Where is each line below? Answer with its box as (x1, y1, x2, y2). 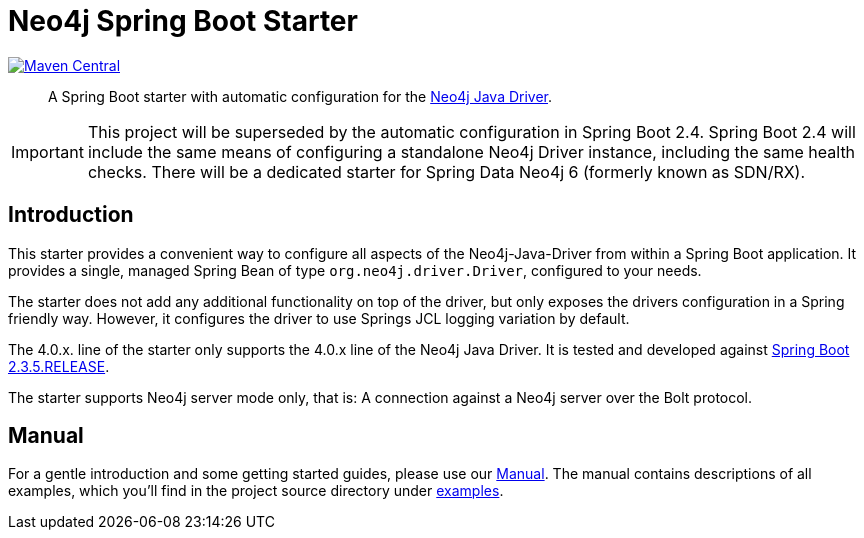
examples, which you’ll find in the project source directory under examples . (8, 482, 504, 500)
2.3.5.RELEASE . (8, 357, 110, 375)
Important (11, 141, 84, 162)
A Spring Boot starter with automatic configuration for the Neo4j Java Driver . (48, 87, 553, 105)
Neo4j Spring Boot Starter (8, 4, 358, 38)
